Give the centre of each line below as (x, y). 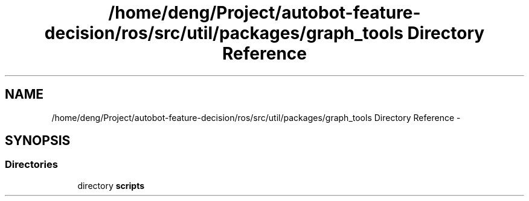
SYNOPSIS (38, 141)
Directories (31, 165)
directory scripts (111, 185)
